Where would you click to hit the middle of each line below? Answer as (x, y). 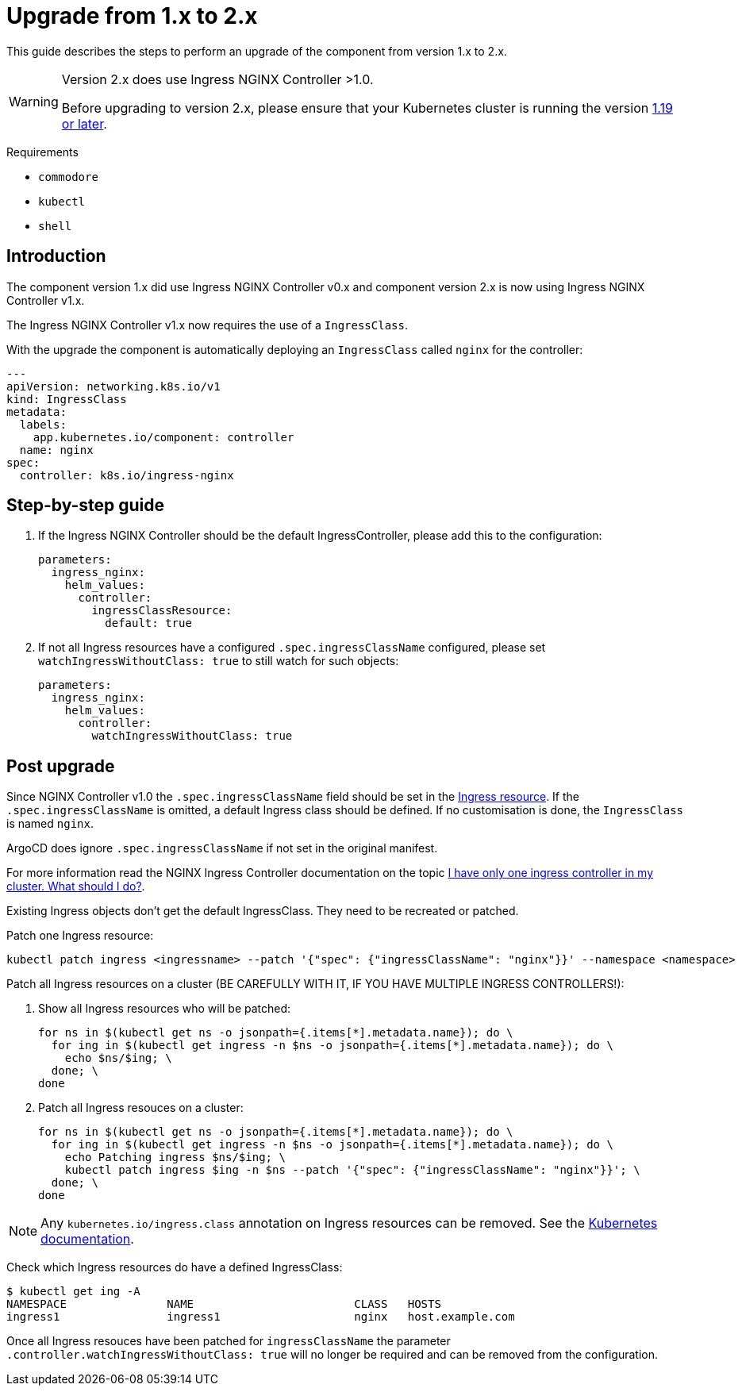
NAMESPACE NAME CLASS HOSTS (224, 1304)
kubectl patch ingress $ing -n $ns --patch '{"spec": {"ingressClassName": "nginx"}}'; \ (352, 1170)
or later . (84, 123)
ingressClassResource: (162, 611)
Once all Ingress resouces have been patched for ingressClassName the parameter (229, 1341)
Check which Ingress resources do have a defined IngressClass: (175, 1267)
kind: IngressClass (67, 399)
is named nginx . (50, 824)
